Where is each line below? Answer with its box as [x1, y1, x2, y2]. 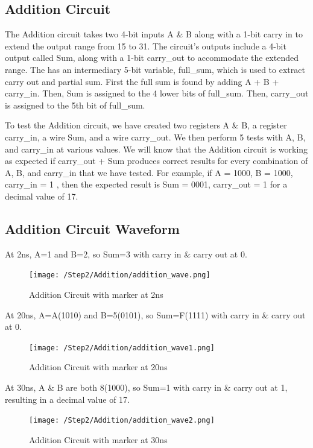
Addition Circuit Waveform [5, 219, 180, 238]
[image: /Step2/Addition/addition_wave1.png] [29, 343, 215, 352]
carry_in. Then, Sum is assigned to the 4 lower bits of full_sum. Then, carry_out [5, 87, 309, 99]
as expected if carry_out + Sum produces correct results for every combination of [5, 154, 308, 167]
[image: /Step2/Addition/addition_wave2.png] [29, 416, 215, 425]
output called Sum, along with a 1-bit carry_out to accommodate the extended [5, 51, 299, 64]
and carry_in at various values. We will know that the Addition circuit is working [5, 142, 308, 155]
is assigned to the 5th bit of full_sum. [5, 98, 145, 111]
